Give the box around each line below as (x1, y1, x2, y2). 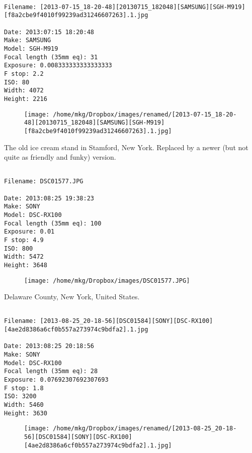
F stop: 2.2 (4, 70, 44, 77)
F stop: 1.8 (4, 384, 44, 392)
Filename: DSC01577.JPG (4, 178, 83, 185)
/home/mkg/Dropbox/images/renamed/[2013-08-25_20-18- (53, 425, 237, 432)
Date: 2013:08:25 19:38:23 (4, 194, 94, 202)
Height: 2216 (4, 95, 47, 102)
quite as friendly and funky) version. (4, 152, 116, 162)
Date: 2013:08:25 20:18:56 (4, 343, 94, 350)
